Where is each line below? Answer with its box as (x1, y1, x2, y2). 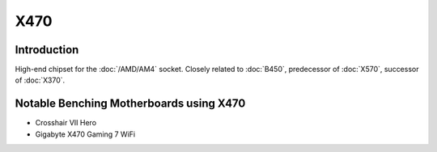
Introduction (15, 43, 79, 57)
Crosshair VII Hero (35, 118, 97, 128)
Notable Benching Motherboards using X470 (15, 97, 246, 111)
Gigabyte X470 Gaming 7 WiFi (35, 129, 136, 139)
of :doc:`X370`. (15, 75, 66, 85)
